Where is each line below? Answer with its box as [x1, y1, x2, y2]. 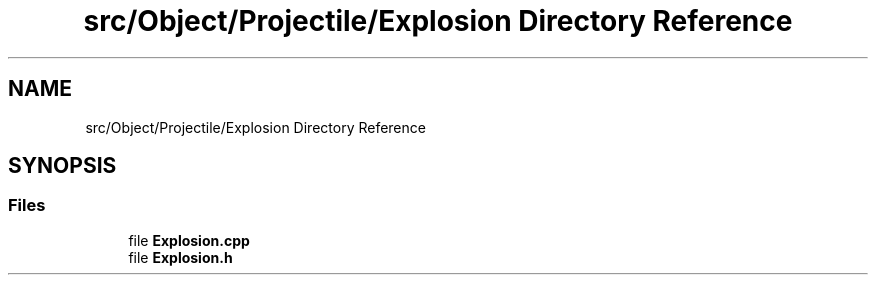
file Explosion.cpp [128, 231, 250, 249]
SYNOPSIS [8, 153, 117, 179]
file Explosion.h [128, 248, 233, 266]
